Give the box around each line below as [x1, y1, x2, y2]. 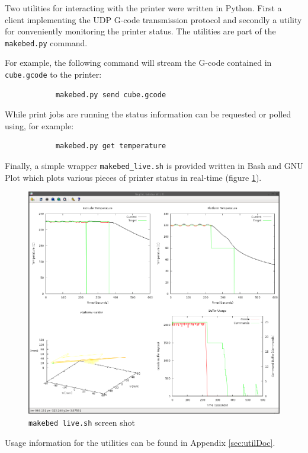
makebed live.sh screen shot [28, 416, 135, 428]
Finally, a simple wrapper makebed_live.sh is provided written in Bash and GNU [5, 159, 303, 172]
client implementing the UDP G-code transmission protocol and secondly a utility [5, 13, 302, 25]
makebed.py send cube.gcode [55, 90, 166, 99]
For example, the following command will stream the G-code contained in [5, 56, 272, 69]
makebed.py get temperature [55, 142, 166, 151]
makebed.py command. [5, 36, 88, 49]
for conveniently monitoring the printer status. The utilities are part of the [5, 25, 276, 37]
